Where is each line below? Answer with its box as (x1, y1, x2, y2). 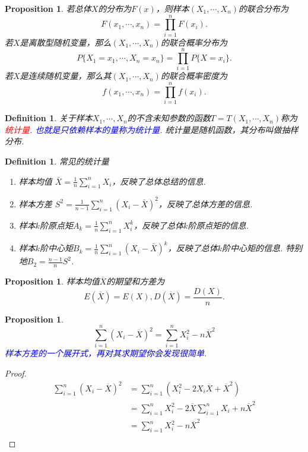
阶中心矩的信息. (222, 242, 283, 254)
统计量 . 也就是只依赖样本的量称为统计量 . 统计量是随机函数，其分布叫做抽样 (5, 123, 299, 135)
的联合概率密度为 (160, 69, 227, 82)
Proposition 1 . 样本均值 (5, 274, 100, 287)
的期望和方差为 (106, 274, 165, 287)
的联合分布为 (239, 2, 289, 14)
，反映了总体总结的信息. (112, 175, 206, 187)
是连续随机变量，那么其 (20, 69, 112, 82)
